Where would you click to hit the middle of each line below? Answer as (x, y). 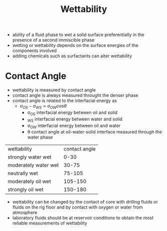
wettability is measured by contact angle (54, 90)
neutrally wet (23, 173)
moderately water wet (33, 165)
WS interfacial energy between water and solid (75, 119)
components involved (35, 50)
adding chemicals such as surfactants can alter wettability (72, 56)
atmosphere (25, 212)
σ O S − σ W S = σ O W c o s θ (43, 106)
